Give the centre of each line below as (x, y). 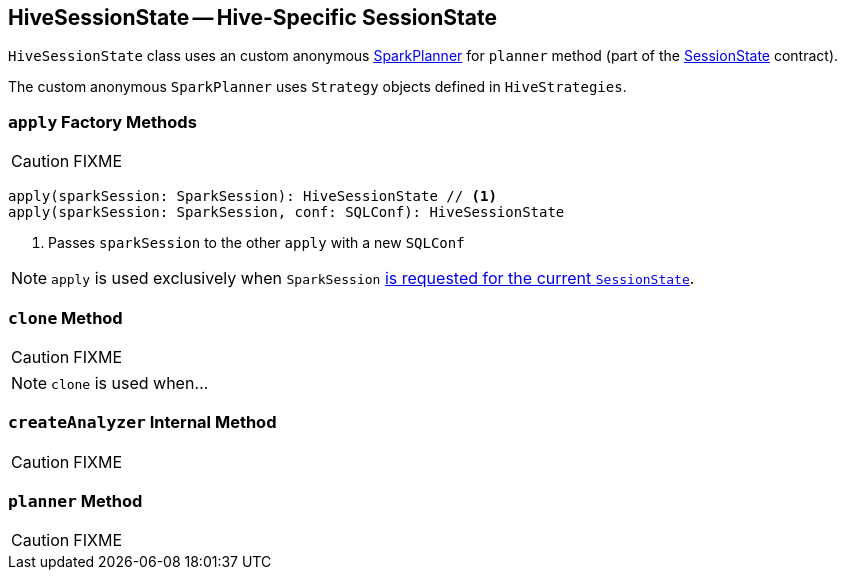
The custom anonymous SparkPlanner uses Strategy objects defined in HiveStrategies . (317, 87)
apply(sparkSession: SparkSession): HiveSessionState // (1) (252, 196)
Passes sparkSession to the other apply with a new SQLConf (256, 243)
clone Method (65, 317)
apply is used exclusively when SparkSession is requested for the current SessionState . (373, 278)
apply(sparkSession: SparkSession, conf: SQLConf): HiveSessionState (286, 212)
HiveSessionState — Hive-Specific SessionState (253, 17)
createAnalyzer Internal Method (142, 422)
